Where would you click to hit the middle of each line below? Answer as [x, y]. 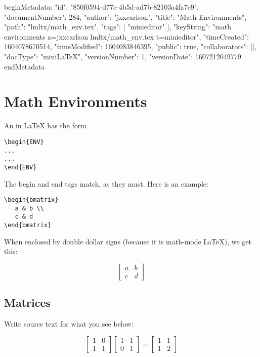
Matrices [28, 302]
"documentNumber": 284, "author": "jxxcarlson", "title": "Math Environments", [125, 16]
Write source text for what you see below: [69, 324]
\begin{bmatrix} [31, 200]
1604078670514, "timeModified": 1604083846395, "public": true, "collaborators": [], [130, 46]
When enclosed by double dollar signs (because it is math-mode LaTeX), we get [128, 241]
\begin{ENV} [24, 142]
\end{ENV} [20, 167]
